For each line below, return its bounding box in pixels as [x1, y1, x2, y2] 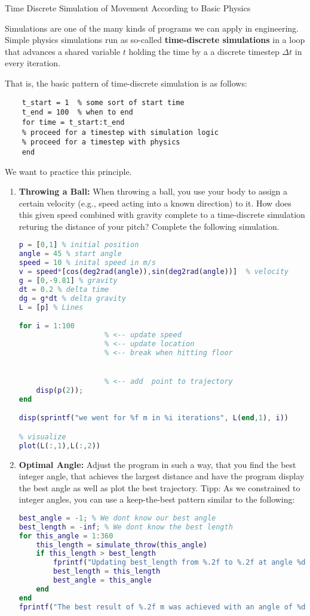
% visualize [19, 432, 66, 441]
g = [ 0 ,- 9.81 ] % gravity [19, 276, 118, 285]
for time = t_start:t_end [22, 118, 125, 127]
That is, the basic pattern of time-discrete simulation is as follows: [5, 76, 247, 89]
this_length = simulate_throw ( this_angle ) [36, 540, 207, 549]
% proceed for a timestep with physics [22, 138, 180, 147]
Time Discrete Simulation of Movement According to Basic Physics [5, 2, 251, 14]
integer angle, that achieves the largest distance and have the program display [19, 470, 305, 482]
